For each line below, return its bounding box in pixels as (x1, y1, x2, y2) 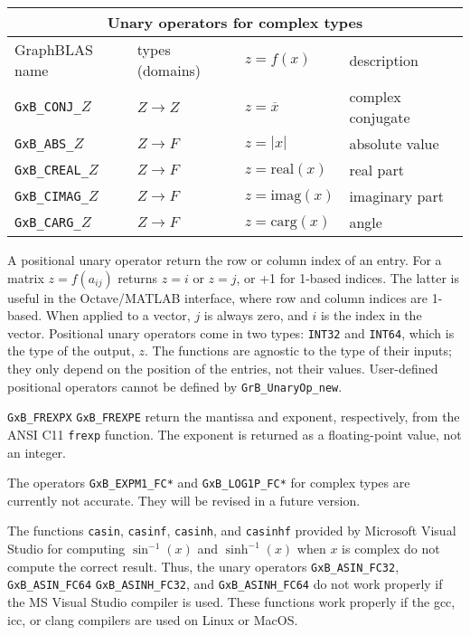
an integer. (7, 442, 66, 461)
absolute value (349, 133, 439, 154)
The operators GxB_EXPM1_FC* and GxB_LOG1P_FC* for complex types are (7, 473, 410, 492)
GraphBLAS (14, 39, 93, 60)
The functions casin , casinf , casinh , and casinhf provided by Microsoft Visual (7, 521, 456, 540)
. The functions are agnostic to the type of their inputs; (144, 341, 452, 360)
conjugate (349, 107, 410, 128)
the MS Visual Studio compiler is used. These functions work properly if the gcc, (7, 592, 456, 611)
